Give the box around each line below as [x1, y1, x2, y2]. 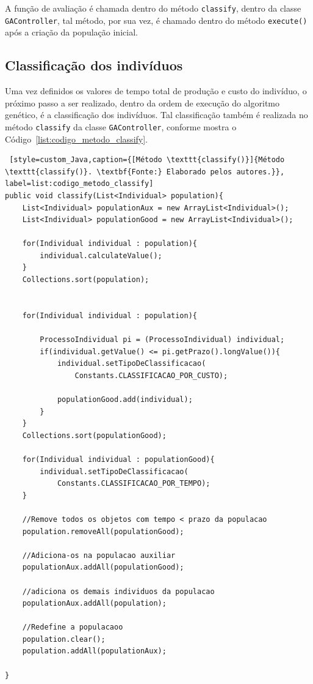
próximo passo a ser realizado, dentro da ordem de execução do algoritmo [5, 96, 279, 109]
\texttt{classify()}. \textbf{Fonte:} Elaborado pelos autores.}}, [5, 167, 285, 176]
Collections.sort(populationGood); [22, 431, 167, 440]
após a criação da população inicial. [5, 26, 138, 39]
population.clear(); [22, 634, 106, 644]
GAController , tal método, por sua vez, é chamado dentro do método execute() [5, 13, 308, 26]
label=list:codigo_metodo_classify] [5, 179, 154, 188]
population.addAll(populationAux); [22, 647, 167, 656]
